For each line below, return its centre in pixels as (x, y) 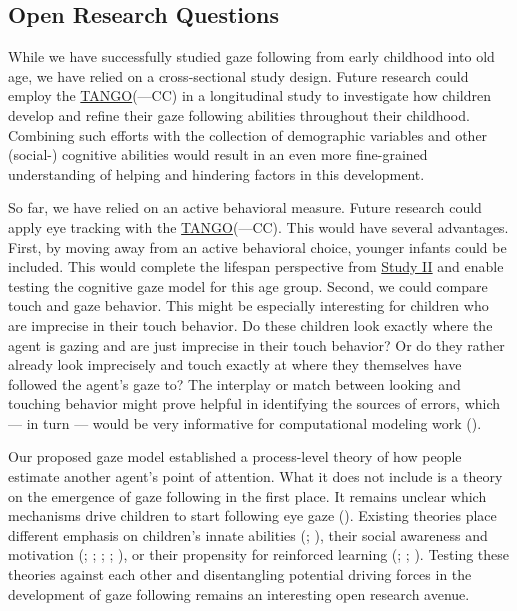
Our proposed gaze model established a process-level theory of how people (235, 456)
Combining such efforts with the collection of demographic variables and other (248, 134)
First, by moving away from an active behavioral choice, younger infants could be (257, 246)
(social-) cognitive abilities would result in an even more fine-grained (218, 154)
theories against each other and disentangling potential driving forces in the (240, 574)
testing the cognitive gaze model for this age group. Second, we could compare (248, 285)
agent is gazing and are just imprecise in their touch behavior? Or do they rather (256, 344)
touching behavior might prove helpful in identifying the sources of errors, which (254, 403)
